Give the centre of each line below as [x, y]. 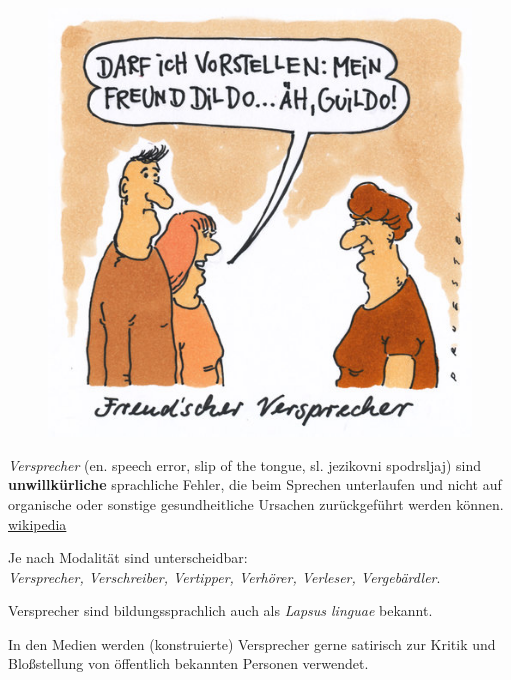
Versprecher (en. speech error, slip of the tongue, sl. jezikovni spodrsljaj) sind [245, 464]
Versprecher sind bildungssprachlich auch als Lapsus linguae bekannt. [220, 610]
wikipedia [37, 523]
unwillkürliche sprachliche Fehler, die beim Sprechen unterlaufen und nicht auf [255, 484]
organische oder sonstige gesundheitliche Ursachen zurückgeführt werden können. [256, 503]
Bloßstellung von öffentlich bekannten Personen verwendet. [188, 663]
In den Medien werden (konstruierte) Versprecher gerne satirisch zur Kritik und [252, 643]
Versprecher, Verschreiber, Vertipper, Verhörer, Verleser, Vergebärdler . [224, 576]
